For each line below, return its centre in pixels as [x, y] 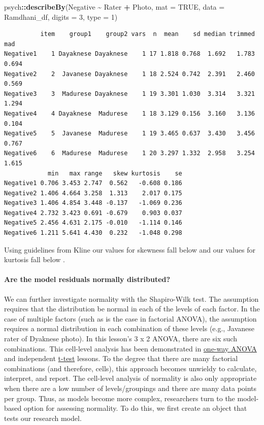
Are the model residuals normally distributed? [87, 279]
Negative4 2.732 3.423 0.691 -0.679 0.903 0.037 [93, 213]
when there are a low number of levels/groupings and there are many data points [130, 388]
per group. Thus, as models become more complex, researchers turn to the [120, 398]
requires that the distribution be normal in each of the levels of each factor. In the [132, 309]
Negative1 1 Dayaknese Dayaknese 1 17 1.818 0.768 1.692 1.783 [129, 54]
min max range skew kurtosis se [115, 173]
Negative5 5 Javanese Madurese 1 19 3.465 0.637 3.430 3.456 [129, 134]
